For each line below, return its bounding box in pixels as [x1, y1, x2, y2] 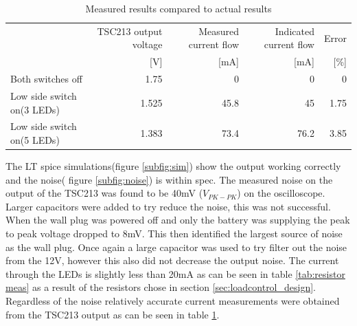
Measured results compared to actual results [85, 1, 272, 15]
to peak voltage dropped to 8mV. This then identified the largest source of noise [5, 226, 343, 241]
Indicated [275, 23, 314, 38]
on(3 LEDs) [10, 102, 60, 116]
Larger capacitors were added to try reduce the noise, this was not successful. [5, 199, 331, 213]
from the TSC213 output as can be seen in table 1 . [5, 307, 220, 321]
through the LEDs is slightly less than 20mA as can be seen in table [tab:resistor [5, 266, 345, 281]
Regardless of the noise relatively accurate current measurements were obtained [5, 294, 340, 308]
